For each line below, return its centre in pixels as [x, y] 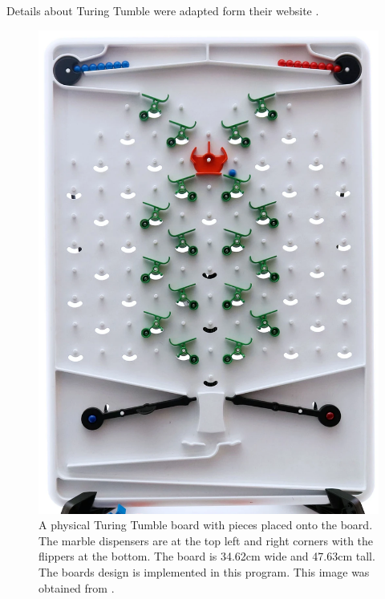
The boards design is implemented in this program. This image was [204, 571]
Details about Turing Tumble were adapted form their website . [163, 10]
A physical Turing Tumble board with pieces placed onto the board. [206, 525]
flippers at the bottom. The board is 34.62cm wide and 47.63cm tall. [207, 556]
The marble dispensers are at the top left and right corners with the [206, 540]
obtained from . [77, 587]
